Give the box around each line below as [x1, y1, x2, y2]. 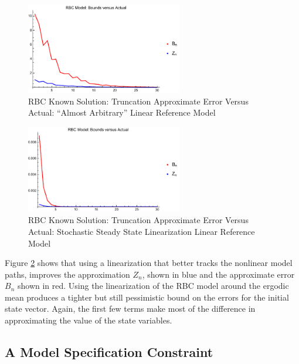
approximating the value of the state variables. [5, 314, 172, 326]
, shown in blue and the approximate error [142, 268, 295, 280]
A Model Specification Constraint [5, 343, 213, 361]
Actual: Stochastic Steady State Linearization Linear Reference [28, 225, 255, 237]
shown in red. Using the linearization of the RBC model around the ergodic [17, 279, 289, 292]
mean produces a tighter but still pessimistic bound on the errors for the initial [5, 291, 289, 303]
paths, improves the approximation [5, 268, 130, 280]
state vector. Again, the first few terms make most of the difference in [5, 302, 256, 315]
